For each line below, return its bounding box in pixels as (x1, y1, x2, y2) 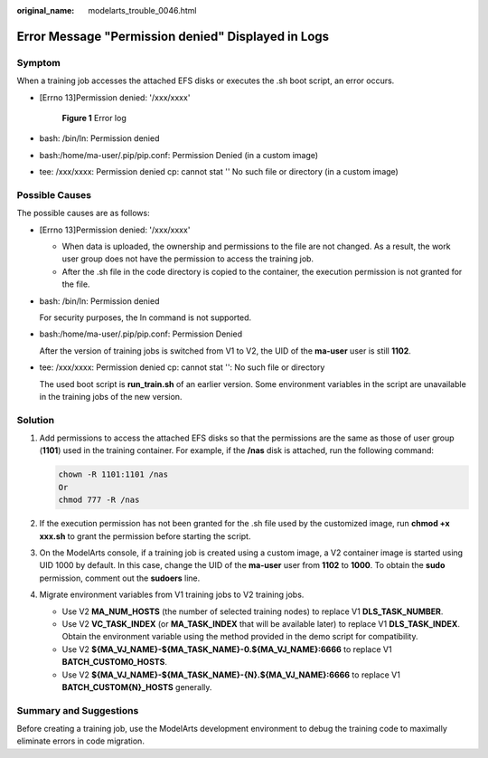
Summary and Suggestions (16, 704, 139, 716)
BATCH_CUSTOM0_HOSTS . (61, 657, 167, 668)
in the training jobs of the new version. (39, 391, 183, 402)
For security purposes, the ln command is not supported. (39, 312, 252, 323)
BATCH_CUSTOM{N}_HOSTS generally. (61, 681, 212, 692)
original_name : (16, 5, 75, 15)
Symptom (16, 56, 61, 69)
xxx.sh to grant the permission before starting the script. (39, 530, 251, 542)
